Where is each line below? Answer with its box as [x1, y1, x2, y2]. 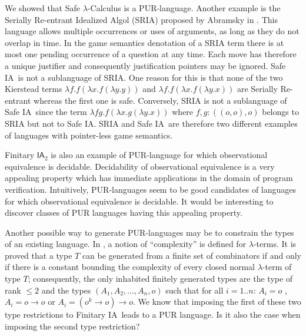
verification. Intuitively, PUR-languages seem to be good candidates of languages [5, 183, 297, 195]
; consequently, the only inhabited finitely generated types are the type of [28, 272, 293, 285]
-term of [262, 261, 292, 273]
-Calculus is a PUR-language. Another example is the [87, 2, 281, 14]
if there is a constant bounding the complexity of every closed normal [5, 261, 255, 273]
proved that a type [5, 249, 72, 261]
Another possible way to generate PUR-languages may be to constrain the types [5, 226, 294, 238]
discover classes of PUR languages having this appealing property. [5, 206, 242, 219]
